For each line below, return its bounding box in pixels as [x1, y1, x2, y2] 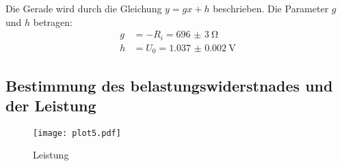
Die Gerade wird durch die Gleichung [5, 1, 162, 15]
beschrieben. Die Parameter [213, 1, 329, 15]
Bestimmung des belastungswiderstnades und [5, 74, 333, 96]
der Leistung [5, 94, 96, 115]
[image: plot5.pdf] [33, 128, 121, 138]
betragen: [33, 14, 73, 29]
